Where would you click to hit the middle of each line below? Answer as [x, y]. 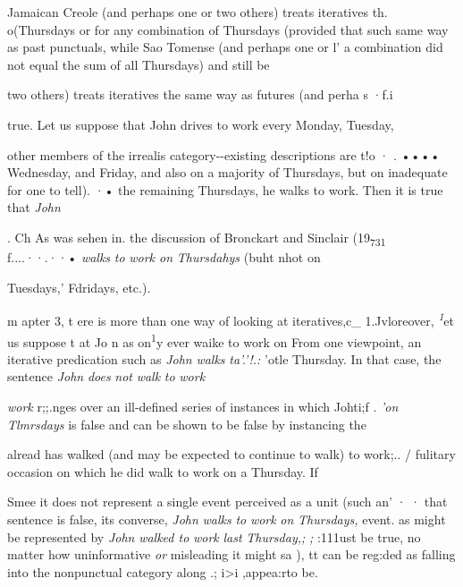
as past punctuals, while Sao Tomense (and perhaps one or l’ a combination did [225, 47]
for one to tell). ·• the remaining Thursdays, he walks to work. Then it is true [225, 189]
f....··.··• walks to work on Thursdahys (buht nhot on [164, 257]
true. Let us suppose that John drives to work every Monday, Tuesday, [201, 124]
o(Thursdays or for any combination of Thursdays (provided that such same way [228, 29]
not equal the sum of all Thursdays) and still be [139, 64]
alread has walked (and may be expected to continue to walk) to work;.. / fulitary [231, 454]
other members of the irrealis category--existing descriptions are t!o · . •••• [224, 154]
